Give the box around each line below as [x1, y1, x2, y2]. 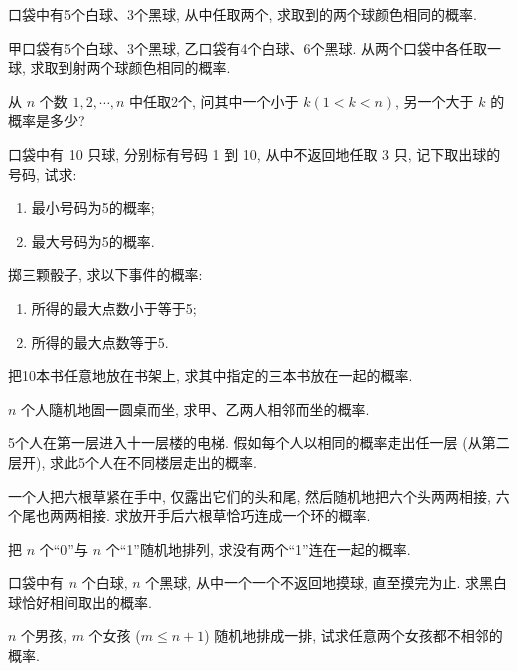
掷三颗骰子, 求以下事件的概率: [8, 264, 203, 285]
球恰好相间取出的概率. [8, 591, 152, 612]
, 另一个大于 [395, 90, 474, 111]
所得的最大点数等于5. [31, 331, 169, 352]
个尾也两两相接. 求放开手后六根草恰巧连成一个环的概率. [8, 505, 371, 526]
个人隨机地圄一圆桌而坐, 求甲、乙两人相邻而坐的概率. [21, 398, 370, 419]
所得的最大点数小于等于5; [31, 297, 197, 318]
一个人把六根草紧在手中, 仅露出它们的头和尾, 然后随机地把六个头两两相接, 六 [8, 485, 510, 506]
